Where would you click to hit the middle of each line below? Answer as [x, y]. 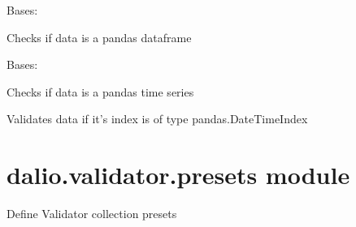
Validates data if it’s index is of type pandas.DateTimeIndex [157, 119]
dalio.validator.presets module [178, 175]
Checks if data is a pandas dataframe [99, 37]
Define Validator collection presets [92, 214]
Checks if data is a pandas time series [100, 91]
